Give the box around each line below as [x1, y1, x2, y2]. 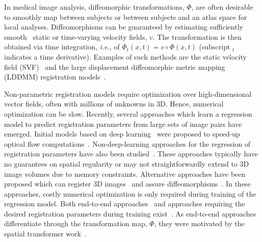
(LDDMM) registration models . [4, 71, 106, 82]
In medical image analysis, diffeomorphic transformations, [4, 2, 185, 12]
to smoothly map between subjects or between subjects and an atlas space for [4, 11, 247, 22]
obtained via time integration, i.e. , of [4, 41, 120, 52]
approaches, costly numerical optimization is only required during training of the [4, 188, 256, 199]
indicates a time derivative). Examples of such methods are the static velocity [4, 51, 247, 62]
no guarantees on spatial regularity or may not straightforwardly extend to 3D [4, 158, 249, 169]
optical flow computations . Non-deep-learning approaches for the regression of [4, 138, 251, 149]
